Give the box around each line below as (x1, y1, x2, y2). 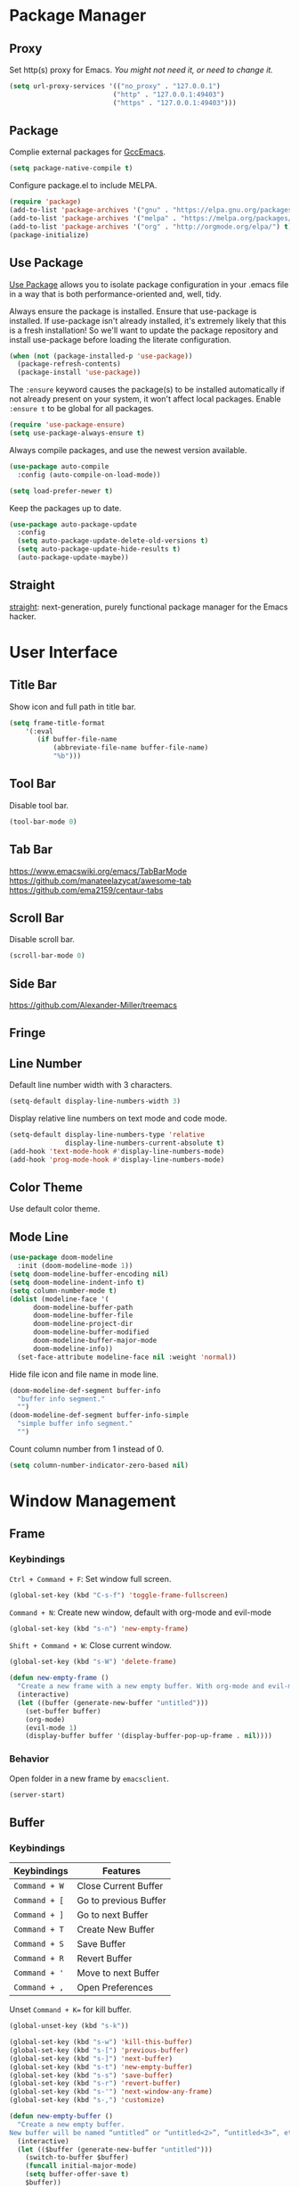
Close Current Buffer (77, 1880, 164, 1893)
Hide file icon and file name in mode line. (9, 1369, 158, 1379)
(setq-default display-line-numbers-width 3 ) (9, 1097, 181, 1106)
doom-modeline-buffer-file (32, 1311, 133, 1321)
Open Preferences (77, 1982, 154, 1994)
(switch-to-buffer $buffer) (25, 2153, 129, 2162)
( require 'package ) (9, 197, 82, 206)
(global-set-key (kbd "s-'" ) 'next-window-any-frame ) (9, 2087, 214, 2097)
